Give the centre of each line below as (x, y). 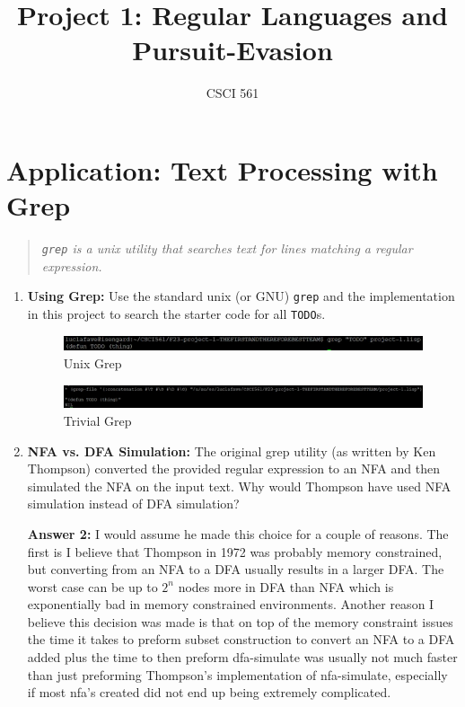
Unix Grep (92, 362)
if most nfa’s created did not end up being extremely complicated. (209, 692)
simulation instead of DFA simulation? (133, 504)
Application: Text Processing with (222, 169)
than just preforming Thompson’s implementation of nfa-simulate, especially (237, 674)
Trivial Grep (97, 420)
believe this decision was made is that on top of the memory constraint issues (240, 621)
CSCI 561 (232, 93)
